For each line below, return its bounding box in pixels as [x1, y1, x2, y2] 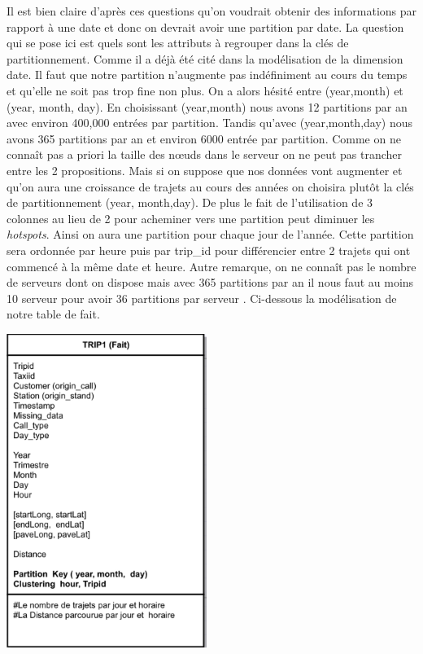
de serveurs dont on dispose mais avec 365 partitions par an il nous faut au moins [7, 274, 414, 291]
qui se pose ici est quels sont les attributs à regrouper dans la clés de [7, 34, 349, 51]
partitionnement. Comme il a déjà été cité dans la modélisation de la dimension [7, 50, 403, 67]
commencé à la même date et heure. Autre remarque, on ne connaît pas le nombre [7, 257, 416, 274]
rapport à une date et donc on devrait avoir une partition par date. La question [7, 18, 404, 35]
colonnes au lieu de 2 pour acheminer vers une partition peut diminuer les [7, 209, 375, 226]
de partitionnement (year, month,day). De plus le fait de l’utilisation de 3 [7, 194, 373, 211]
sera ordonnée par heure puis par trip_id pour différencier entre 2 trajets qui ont [7, 241, 411, 258]
